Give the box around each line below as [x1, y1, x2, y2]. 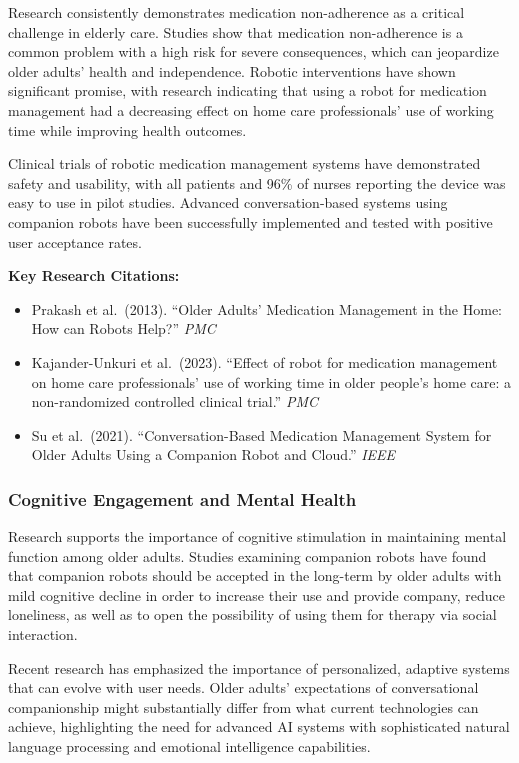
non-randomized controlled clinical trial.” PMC [31, 391, 318, 412]
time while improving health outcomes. [8, 119, 247, 140]
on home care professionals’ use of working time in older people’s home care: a [31, 371, 512, 392]
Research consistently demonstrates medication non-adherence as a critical [8, 2, 465, 22]
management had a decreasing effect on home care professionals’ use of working [8, 99, 494, 120]
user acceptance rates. [8, 231, 142, 252]
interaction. [8, 624, 78, 645]
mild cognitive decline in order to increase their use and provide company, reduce [8, 584, 505, 605]
